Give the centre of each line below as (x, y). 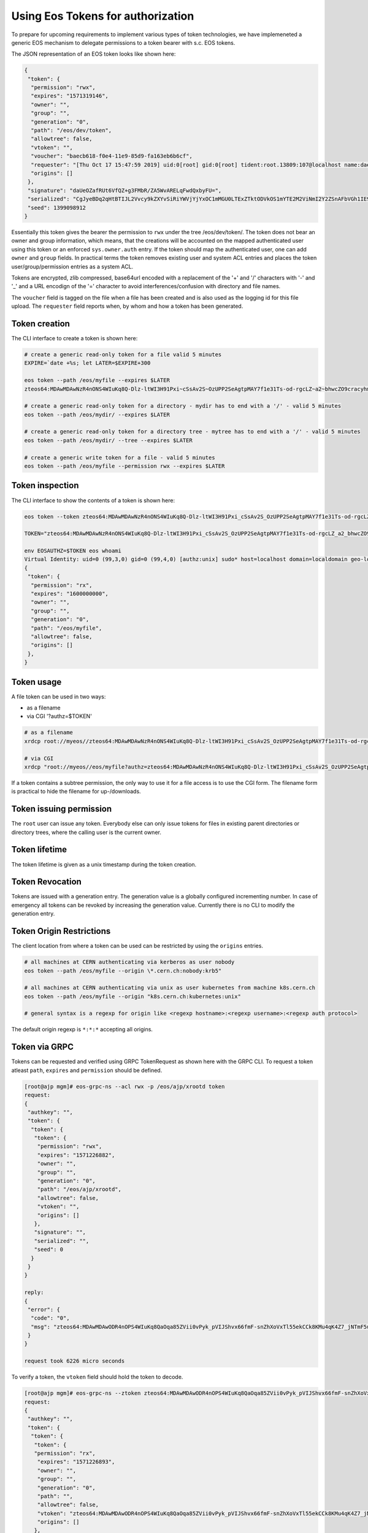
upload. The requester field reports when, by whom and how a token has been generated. (127, 306)
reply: (34, 1293)
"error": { (44, 1309)
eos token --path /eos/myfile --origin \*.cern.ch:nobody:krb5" (123, 971)
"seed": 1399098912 (57, 208)
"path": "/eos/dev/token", (71, 131)
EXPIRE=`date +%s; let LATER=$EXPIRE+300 (87, 363)
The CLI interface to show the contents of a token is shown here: (93, 500)
